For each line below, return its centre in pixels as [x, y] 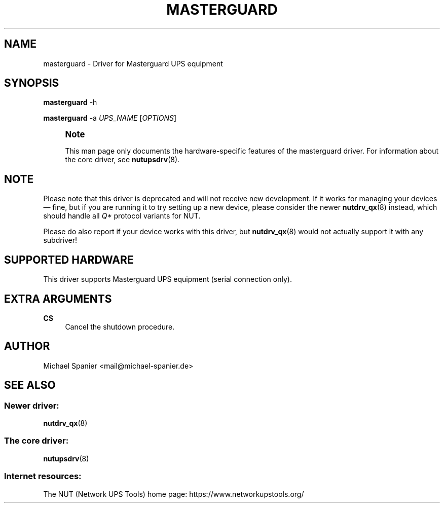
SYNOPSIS [32, 83]
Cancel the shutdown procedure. [120, 327]
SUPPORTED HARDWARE [69, 260]
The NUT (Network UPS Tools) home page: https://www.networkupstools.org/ [174, 494]
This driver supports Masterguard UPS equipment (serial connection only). [168, 279]
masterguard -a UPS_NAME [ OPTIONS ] [110, 118]
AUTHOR [27, 346]
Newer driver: [32, 405]
